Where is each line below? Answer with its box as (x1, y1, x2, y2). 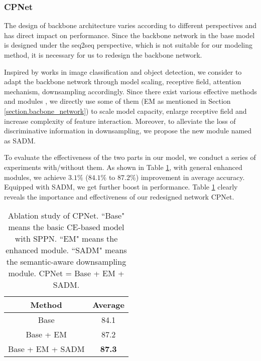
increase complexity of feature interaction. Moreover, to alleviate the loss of (4, 115, 236, 126)
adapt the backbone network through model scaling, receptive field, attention (4, 76, 241, 87)
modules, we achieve (4, 171, 66, 182)
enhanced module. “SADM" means (6, 244, 127, 256)
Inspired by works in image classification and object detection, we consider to (4, 66, 242, 77)
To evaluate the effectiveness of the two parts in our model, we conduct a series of (4, 152, 256, 162)
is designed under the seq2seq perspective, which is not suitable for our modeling (4, 40, 252, 50)
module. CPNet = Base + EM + (8, 267, 124, 279)
